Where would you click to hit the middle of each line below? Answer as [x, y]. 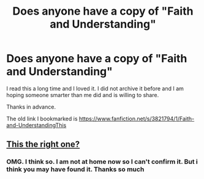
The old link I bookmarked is [42, 119]
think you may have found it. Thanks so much [75, 169]
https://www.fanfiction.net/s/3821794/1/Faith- [137, 119]
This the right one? [43, 144]
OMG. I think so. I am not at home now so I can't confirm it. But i [102, 162]
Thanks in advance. [31, 107]
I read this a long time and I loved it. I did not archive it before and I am [95, 88]
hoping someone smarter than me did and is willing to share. [83, 95]
